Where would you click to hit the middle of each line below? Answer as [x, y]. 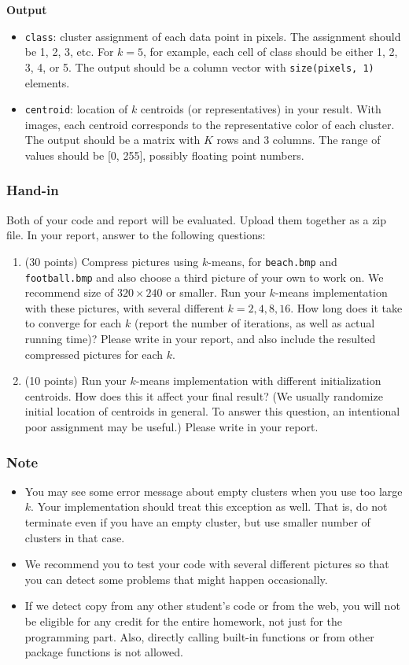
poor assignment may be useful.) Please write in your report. [171, 427]
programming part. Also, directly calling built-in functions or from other [199, 636]
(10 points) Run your [76, 381]
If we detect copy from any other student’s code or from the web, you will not [212, 606]
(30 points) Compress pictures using [112, 261]
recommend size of [69, 292]
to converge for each [73, 323]
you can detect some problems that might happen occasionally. [176, 579]
